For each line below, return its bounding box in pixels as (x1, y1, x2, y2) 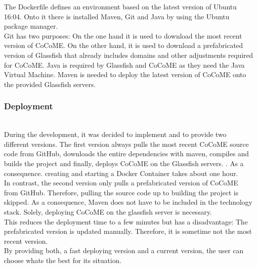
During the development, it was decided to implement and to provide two (4, 129, 226, 139)
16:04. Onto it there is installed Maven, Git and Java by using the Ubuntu (4, 11, 229, 21)
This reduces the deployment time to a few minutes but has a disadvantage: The (4, 216, 248, 226)
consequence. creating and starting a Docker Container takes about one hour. (4, 168, 238, 178)
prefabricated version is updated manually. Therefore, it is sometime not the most (4, 226, 252, 236)
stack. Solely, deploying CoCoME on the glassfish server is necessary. (4, 206, 212, 217)
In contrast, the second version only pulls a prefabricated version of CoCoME (4, 178, 238, 188)
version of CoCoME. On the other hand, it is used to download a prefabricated (4, 40, 243, 50)
